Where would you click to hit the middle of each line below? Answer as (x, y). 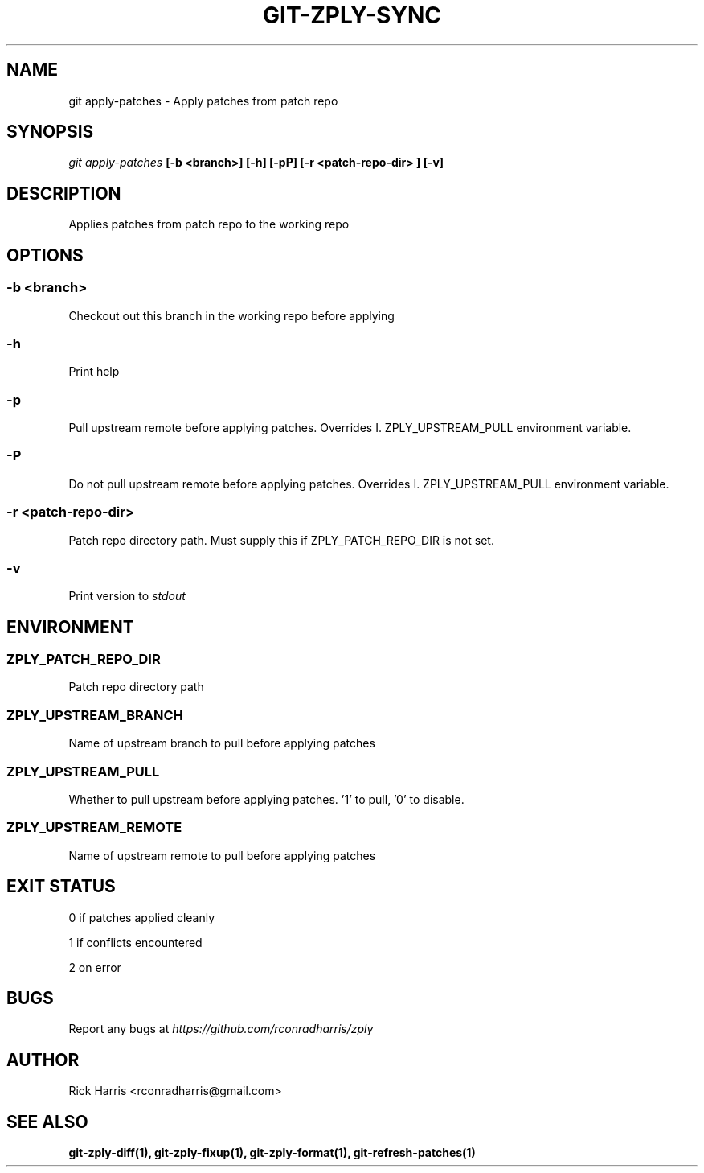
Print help (94, 372)
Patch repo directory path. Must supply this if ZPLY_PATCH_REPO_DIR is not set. (281, 540)
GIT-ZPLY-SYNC (352, 15)
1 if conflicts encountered (135, 942)
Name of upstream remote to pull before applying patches (222, 855)
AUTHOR (43, 1060)
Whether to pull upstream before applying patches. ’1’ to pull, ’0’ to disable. (266, 799)
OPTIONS (45, 255)
